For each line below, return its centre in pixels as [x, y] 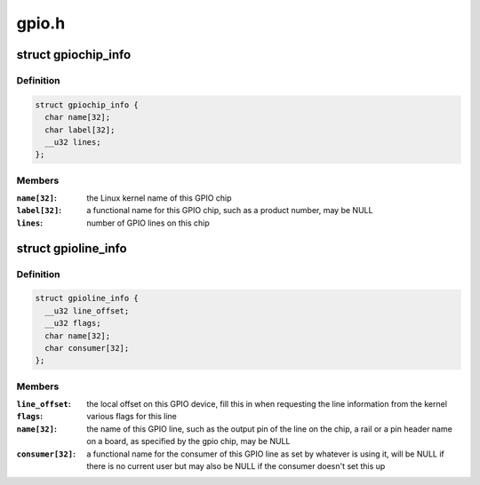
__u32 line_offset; [87, 310]
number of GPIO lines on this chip [148, 223]
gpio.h [41, 23]
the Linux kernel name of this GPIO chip [159, 198]
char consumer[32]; [87, 348]
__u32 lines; [73, 142]
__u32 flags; [73, 323]
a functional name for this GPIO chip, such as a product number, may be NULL [230, 211]
